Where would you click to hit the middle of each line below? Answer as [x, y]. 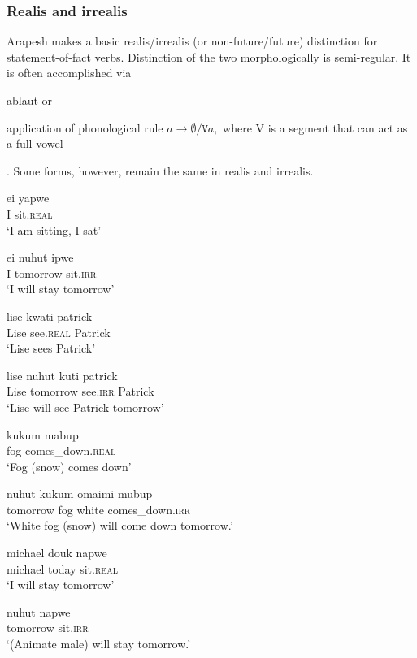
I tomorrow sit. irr [52, 273]
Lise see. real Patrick [59, 332]
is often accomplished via [69, 73]
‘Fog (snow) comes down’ [69, 466]
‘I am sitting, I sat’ [54, 229]
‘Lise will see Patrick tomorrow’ [85, 407]
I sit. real [30, 213]
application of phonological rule [85, 127]
